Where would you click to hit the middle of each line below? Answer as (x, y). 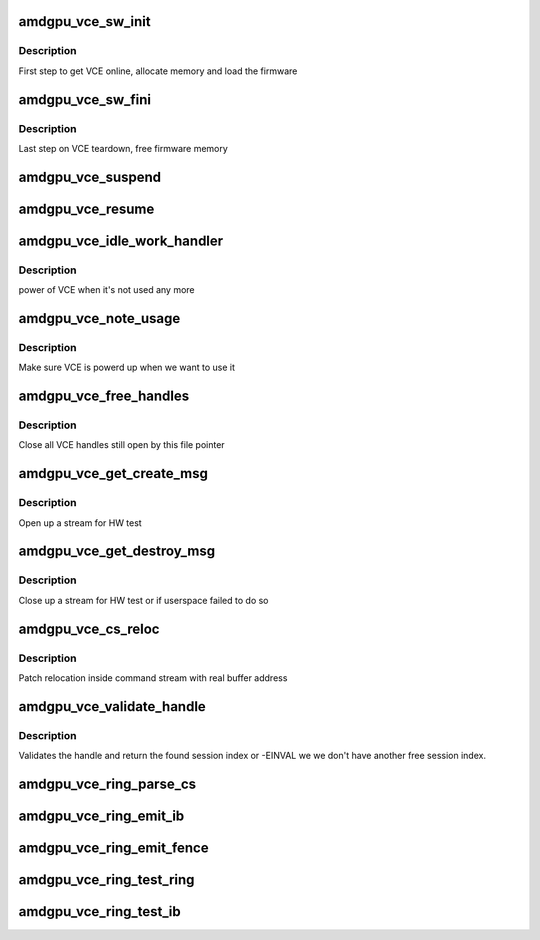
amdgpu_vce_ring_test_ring (106, 879)
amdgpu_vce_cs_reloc (89, 628)
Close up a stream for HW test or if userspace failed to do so (143, 600)
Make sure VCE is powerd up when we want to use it (126, 367)
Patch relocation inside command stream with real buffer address (153, 677)
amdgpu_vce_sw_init (84, 21)
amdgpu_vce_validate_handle (112, 706)
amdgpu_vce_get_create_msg (113, 473)
